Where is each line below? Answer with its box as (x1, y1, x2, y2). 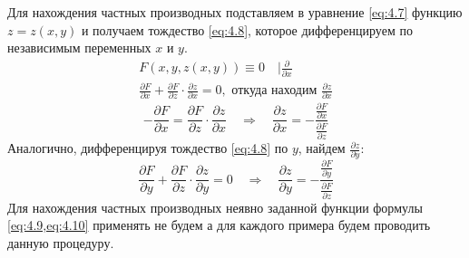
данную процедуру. (7, 234, 114, 253)
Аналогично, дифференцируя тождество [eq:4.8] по (7, 139, 288, 158)
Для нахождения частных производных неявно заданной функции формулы (7, 197, 423, 216)
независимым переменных (7, 38, 151, 57)
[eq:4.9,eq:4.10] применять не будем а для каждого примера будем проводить (7, 215, 431, 234)
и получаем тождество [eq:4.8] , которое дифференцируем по (81, 20, 413, 39)
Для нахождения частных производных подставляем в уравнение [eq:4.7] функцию (7, 3, 463, 21)
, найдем (298, 139, 346, 158)
